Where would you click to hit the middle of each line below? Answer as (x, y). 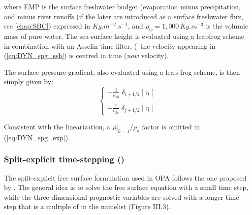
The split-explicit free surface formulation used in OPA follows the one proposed (125, 177)
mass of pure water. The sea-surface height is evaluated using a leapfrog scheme (124, 36)
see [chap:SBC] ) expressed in (47, 26)
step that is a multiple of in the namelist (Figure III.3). (87, 206)
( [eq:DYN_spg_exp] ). (37, 137)
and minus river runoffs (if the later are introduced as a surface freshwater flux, (124, 16)
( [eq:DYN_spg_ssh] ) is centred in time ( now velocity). (86, 55)
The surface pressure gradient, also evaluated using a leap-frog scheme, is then (122, 72)
